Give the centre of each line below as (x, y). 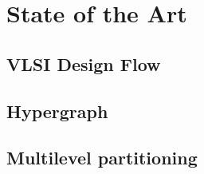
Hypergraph (57, 111)
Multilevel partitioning (102, 158)
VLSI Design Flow (84, 63)
